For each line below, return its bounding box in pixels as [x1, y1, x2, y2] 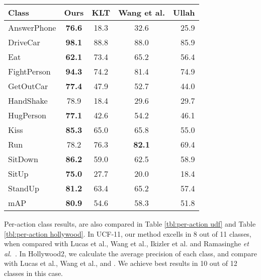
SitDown [8, 153, 38, 165]
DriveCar [8, 36, 40, 48]
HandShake [8, 95, 48, 106]
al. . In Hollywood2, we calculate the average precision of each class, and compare [4, 248, 257, 258]
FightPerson [8, 65, 51, 77]
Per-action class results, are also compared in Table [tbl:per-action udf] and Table [4, 219, 256, 229]
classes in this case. [4, 267, 63, 278]
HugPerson [8, 109, 46, 121]
